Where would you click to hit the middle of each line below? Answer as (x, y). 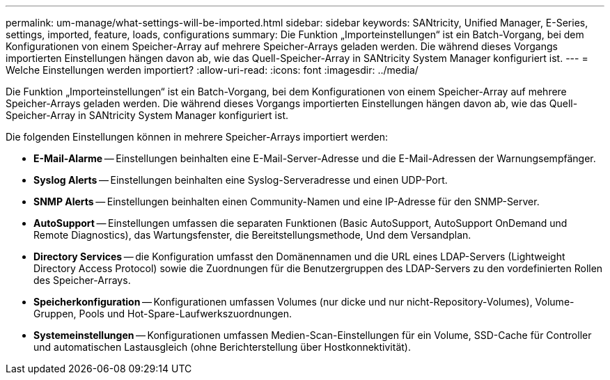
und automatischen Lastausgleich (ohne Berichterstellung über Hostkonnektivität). (222, 347)
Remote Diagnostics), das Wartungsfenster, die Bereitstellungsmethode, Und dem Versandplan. (252, 235)
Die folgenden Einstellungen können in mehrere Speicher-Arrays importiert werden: (197, 137)
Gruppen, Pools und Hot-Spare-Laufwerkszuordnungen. (163, 314)
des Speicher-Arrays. (82, 280)
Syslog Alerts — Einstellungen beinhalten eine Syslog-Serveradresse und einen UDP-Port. (241, 180)
